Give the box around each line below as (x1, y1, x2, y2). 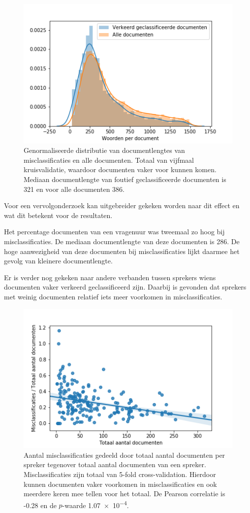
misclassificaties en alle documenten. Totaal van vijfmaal (24, 154, 194, 165)
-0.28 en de (24, 500, 57, 510)
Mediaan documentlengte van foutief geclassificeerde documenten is (24, 174, 226, 184)
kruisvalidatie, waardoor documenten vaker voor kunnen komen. (24, 164, 217, 175)
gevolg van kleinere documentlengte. (4, 256, 113, 266)
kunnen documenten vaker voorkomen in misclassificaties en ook (24, 478, 217, 489)
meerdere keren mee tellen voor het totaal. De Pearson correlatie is (24, 488, 225, 499)
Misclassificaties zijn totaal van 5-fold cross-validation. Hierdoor (24, 469, 216, 479)
